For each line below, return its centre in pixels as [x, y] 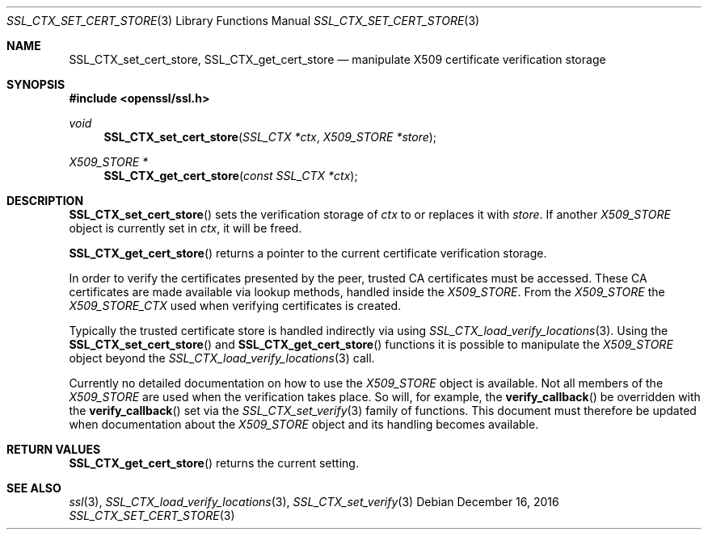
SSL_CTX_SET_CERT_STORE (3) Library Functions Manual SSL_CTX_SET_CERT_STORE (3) [243, 21]
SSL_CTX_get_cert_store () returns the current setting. [214, 463]
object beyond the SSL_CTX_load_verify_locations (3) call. [222, 358]
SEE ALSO [34, 488]
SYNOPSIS [36, 84]
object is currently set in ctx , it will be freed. [185, 228]
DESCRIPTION [45, 201]
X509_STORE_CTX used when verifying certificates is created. [235, 306]
